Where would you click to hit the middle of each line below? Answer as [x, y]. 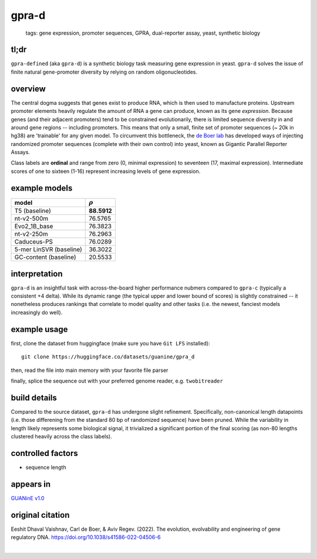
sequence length [46, 467]
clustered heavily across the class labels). [61, 437]
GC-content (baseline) [45, 257]
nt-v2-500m [31, 219]
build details [34, 397]
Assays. [21, 152]
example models [42, 188]
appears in [31, 484]
